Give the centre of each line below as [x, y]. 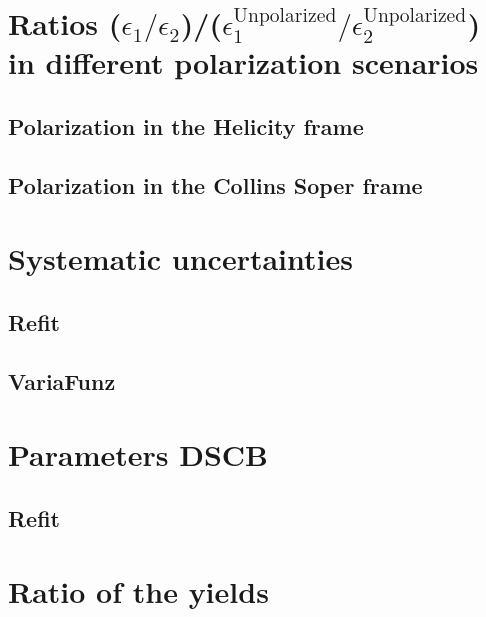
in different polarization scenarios [243, 62]
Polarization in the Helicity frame [186, 125]
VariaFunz [62, 380]
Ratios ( [65, 23]
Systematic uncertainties [180, 258]
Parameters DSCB [138, 454]
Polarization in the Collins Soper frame [215, 184]
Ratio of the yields [138, 591]
